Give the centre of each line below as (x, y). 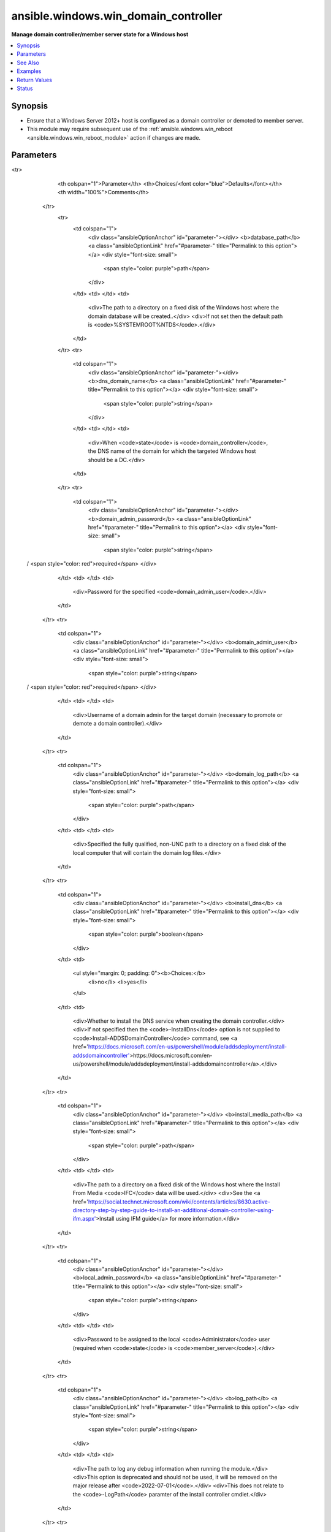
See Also (28, 63)
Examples (29, 71)
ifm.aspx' (84, 1219)
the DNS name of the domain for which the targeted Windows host (172, 451)
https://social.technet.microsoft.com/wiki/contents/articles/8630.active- (179, 1202)
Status (25, 88)
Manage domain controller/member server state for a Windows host (100, 34)
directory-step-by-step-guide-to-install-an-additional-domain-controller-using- (173, 1210)
